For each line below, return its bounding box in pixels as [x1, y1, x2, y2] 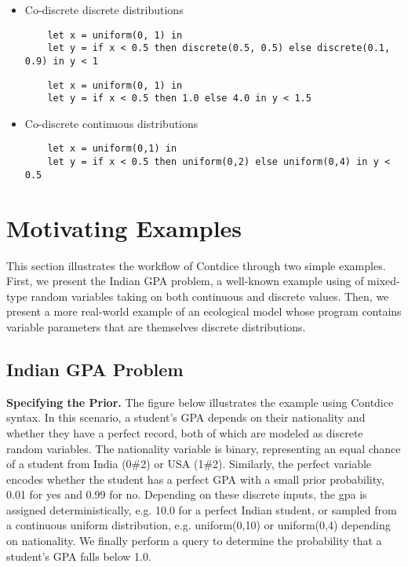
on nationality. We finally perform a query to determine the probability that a [6, 532, 382, 549]
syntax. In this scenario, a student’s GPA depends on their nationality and [6, 409, 366, 426]
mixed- [367, 273, 400, 289]
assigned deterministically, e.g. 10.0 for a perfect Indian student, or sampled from [6, 501, 397, 518]
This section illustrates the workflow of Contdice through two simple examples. [6, 257, 386, 273]
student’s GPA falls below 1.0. [6, 547, 151, 564]
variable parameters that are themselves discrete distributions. [6, 318, 306, 335]
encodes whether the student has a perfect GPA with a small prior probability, [6, 470, 384, 487]
